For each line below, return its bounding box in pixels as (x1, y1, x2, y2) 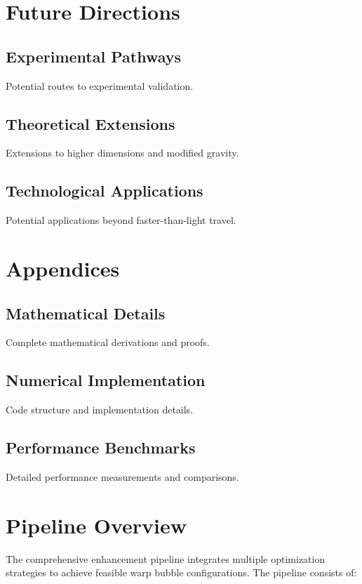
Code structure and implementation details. (6, 402, 194, 417)
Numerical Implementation (6, 369, 206, 391)
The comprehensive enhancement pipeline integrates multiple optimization (6, 551, 326, 566)
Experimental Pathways (6, 45, 182, 67)
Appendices (6, 253, 120, 282)
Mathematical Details (6, 302, 166, 324)
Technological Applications (6, 180, 203, 201)
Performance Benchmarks (6, 437, 196, 458)
